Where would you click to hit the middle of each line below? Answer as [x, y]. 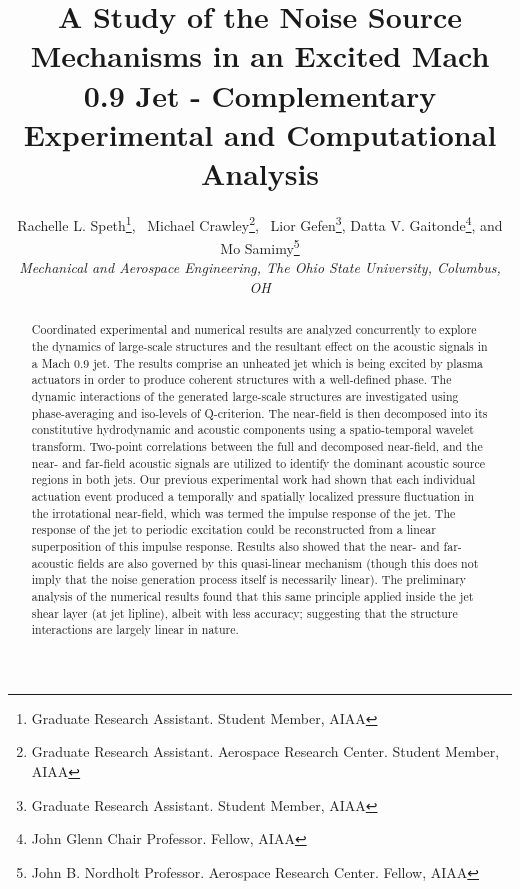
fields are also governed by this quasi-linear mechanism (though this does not [278, 562]
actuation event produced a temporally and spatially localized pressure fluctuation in [253, 495]
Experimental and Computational [260, 133]
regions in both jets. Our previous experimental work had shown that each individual [253, 479]
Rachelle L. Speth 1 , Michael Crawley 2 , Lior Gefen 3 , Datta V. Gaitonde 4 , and [260, 223]
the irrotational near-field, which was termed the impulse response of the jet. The [243, 512]
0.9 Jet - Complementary [260, 94]
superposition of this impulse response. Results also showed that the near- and [235, 545]
